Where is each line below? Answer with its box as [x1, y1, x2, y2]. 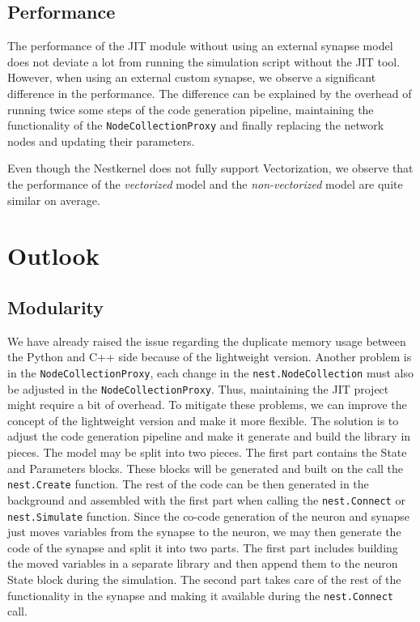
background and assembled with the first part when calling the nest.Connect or [7, 491, 405, 508]
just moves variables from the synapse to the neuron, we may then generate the [7, 523, 401, 540]
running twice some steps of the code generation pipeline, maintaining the [7, 100, 374, 117]
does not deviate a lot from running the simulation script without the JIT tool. [7, 53, 401, 70]
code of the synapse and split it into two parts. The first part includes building [7, 539, 398, 556]
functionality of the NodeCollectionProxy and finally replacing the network [7, 117, 384, 134]
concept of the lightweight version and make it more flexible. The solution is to [7, 411, 399, 428]
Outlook [7, 239, 100, 272]
